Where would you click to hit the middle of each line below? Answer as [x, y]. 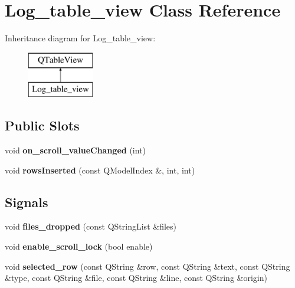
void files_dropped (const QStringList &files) [91, 226]
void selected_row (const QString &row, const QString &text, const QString [147, 266]
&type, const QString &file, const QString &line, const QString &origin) [136, 278]
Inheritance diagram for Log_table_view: [80, 38]
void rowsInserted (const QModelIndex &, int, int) [100, 170]
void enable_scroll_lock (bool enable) [79, 246]
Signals [27, 202]
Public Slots [42, 125]
